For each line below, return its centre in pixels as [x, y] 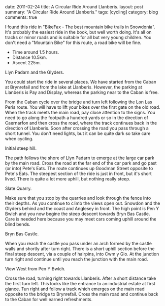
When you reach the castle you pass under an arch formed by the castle [78, 243]
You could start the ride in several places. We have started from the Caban [81, 82]
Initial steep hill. [21, 148]
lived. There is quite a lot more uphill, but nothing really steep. [68, 179]
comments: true [21, 17]
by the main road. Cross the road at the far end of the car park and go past [81, 163]
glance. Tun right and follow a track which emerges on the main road [75, 289]
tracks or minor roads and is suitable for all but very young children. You [78, 37]
